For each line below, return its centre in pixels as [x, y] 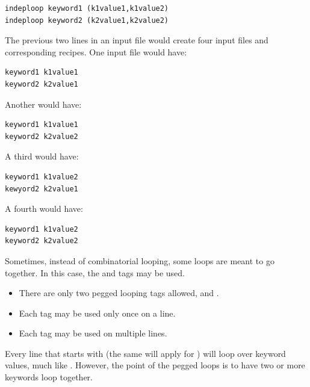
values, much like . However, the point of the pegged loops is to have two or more [155, 365]
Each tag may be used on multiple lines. [93, 333]
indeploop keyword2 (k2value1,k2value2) [87, 20]
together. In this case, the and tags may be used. [95, 272]
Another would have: [43, 104]
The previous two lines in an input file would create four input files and [137, 40]
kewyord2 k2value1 [42, 189]
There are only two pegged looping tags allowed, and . [119, 293]
